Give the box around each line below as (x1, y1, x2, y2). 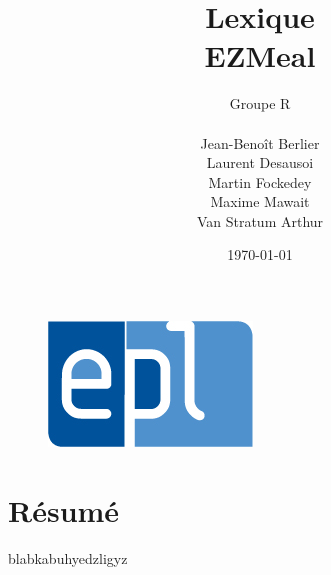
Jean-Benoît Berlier (200, 132, 320, 153)
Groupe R (229, 93, 291, 114)
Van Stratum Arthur (196, 210, 324, 231)
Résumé (8, 489, 120, 530)
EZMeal (204, 35, 316, 76)
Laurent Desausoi (206, 152, 314, 173)
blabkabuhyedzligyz (8, 547, 128, 568)
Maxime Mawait (210, 191, 310, 212)
